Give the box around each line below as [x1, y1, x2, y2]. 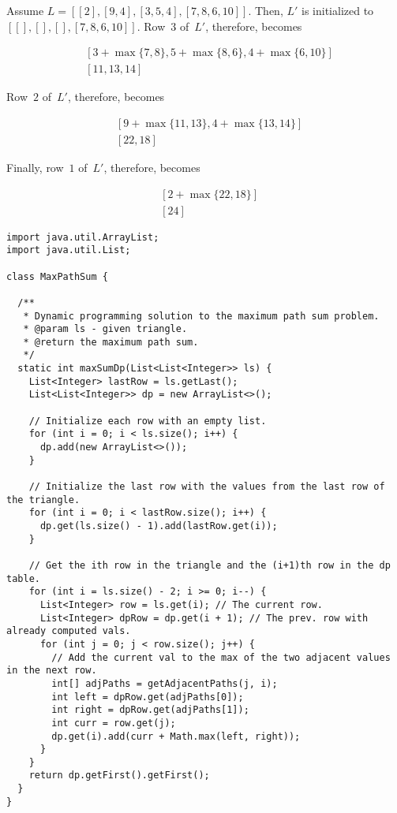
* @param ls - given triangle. [23, 323, 188, 335]
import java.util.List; [6, 244, 131, 256]
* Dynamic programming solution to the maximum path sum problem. [23, 310, 380, 322]
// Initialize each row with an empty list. [28, 415, 267, 427]
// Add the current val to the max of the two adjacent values [51, 651, 391, 663]
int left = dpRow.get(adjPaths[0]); [51, 691, 244, 703]
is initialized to [301, 2, 374, 18]
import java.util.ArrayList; [6, 231, 159, 243]
